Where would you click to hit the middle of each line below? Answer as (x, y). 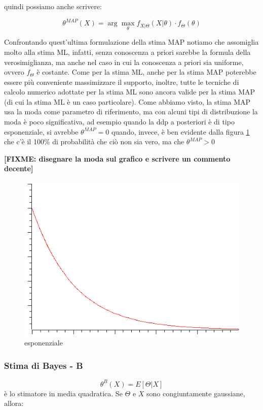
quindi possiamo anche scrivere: (53, 6)
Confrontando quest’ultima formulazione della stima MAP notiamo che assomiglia (131, 42)
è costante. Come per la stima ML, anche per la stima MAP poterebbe (146, 72)
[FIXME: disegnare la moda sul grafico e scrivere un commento (117, 158)
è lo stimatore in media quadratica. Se (63, 393)
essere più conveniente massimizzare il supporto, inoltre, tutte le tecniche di (122, 82)
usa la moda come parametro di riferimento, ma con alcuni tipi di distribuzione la (131, 112)
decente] (19, 168)
